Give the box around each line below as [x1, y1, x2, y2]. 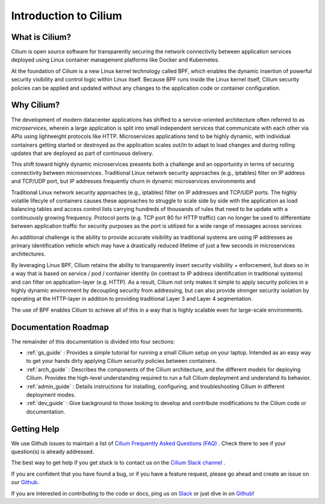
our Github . [11, 479, 39, 486]
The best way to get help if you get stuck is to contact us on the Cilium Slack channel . [11, 459, 226, 467]
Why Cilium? [11, 100, 60, 110]
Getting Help [11, 424, 60, 434]
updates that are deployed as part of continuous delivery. [11, 150, 153, 157]
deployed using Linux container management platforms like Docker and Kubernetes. [11, 56, 220, 63]
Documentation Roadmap [11, 322, 110, 332]
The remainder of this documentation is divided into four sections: [11, 338, 175, 345]
